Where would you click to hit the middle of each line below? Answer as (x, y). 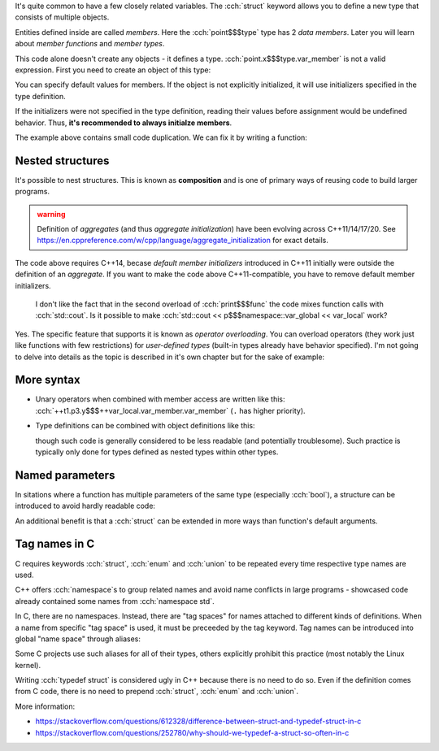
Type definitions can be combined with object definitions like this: (145, 426)
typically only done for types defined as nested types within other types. (157, 452)
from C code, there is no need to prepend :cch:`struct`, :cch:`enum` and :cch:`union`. (157, 692)
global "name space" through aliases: (78, 639)
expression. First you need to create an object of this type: (113, 70)
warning (51, 214)
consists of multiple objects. (62, 17)
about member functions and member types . (90, 44)
